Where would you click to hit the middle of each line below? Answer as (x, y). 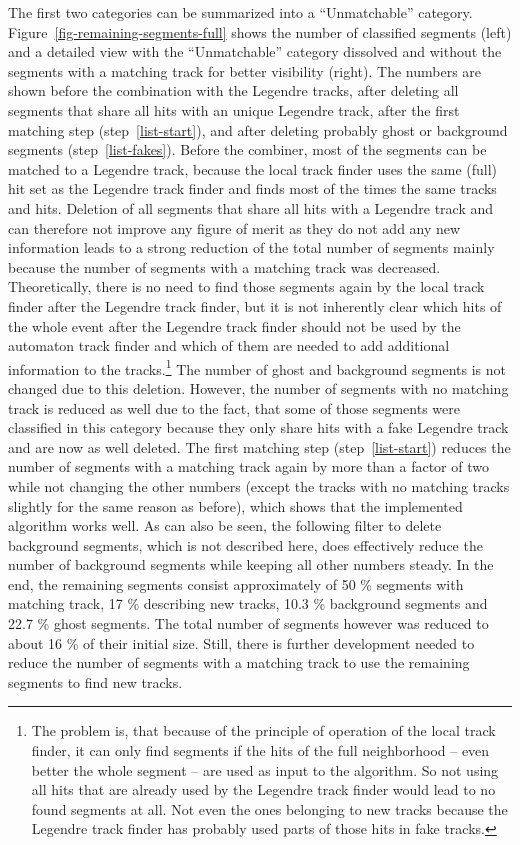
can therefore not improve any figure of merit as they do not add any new (234, 227)
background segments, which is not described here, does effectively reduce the (245, 544)
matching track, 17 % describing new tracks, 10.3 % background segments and (248, 603)
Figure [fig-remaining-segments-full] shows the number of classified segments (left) (260, 31)
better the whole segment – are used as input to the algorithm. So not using (265, 769)
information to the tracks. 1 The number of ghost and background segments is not (257, 367)
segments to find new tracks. (95, 681)
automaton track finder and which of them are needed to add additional (229, 345)
